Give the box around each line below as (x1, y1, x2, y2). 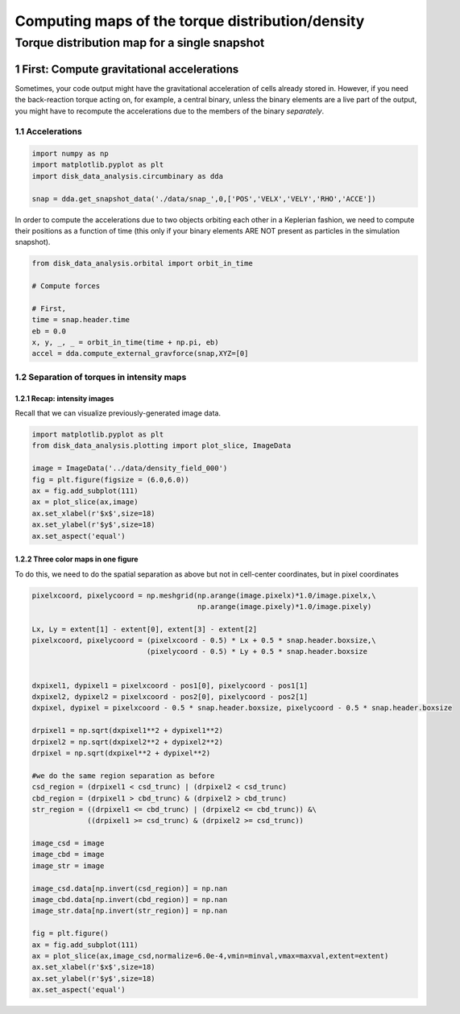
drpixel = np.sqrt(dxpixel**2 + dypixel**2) (31, 748, 211, 757)
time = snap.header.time (31, 315, 131, 325)
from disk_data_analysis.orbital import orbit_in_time (31, 259, 253, 268)
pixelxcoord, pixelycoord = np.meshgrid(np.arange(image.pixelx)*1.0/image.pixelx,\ (31, 590, 376, 600)
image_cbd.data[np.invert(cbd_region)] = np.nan (31, 895, 228, 904)
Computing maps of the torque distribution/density (15, 12, 365, 30)
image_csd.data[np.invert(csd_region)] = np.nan (31, 884, 228, 893)
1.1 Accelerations (15, 126, 82, 137)
